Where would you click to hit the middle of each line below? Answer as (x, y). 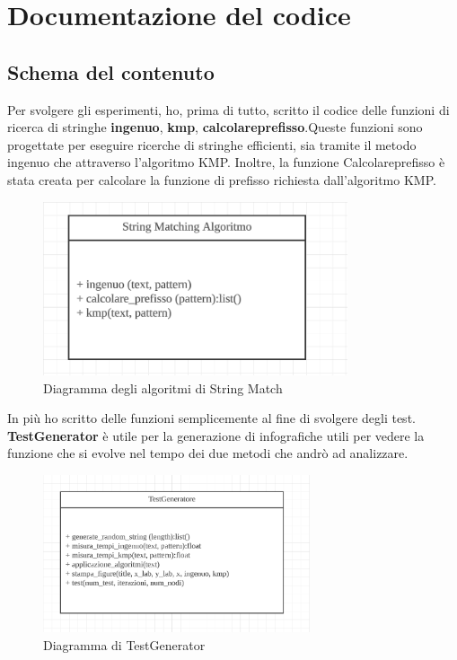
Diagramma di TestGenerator (124, 644)
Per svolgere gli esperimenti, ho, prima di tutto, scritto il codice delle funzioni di (228, 109)
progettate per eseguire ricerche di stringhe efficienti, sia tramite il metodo (212, 144)
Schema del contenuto (111, 71)
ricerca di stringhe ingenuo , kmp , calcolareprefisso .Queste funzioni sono (215, 127)
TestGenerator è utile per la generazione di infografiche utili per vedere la (216, 435)
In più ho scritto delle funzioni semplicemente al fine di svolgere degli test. (211, 418)
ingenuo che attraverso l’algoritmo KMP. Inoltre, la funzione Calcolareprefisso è (226, 162)
